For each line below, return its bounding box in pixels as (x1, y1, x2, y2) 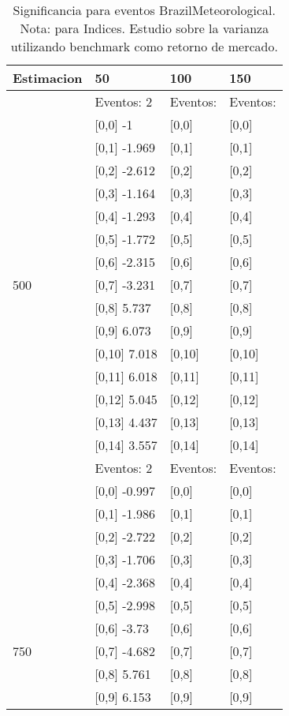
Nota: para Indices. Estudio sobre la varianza (20, 19, 269, 37)
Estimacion (13, 69, 83, 87)
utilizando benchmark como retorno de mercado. (10, 37, 278, 55)
